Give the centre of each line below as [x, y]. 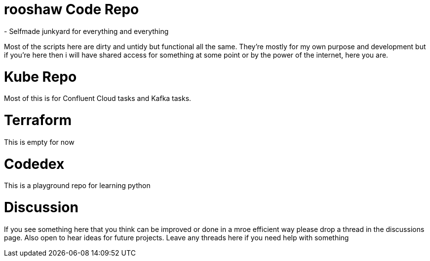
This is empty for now [39, 142]
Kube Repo [40, 77]
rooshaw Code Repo [72, 9]
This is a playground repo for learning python [77, 186]
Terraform [38, 120]
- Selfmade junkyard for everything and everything [86, 31]
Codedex [34, 164]
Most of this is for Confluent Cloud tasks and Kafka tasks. [98, 98]
